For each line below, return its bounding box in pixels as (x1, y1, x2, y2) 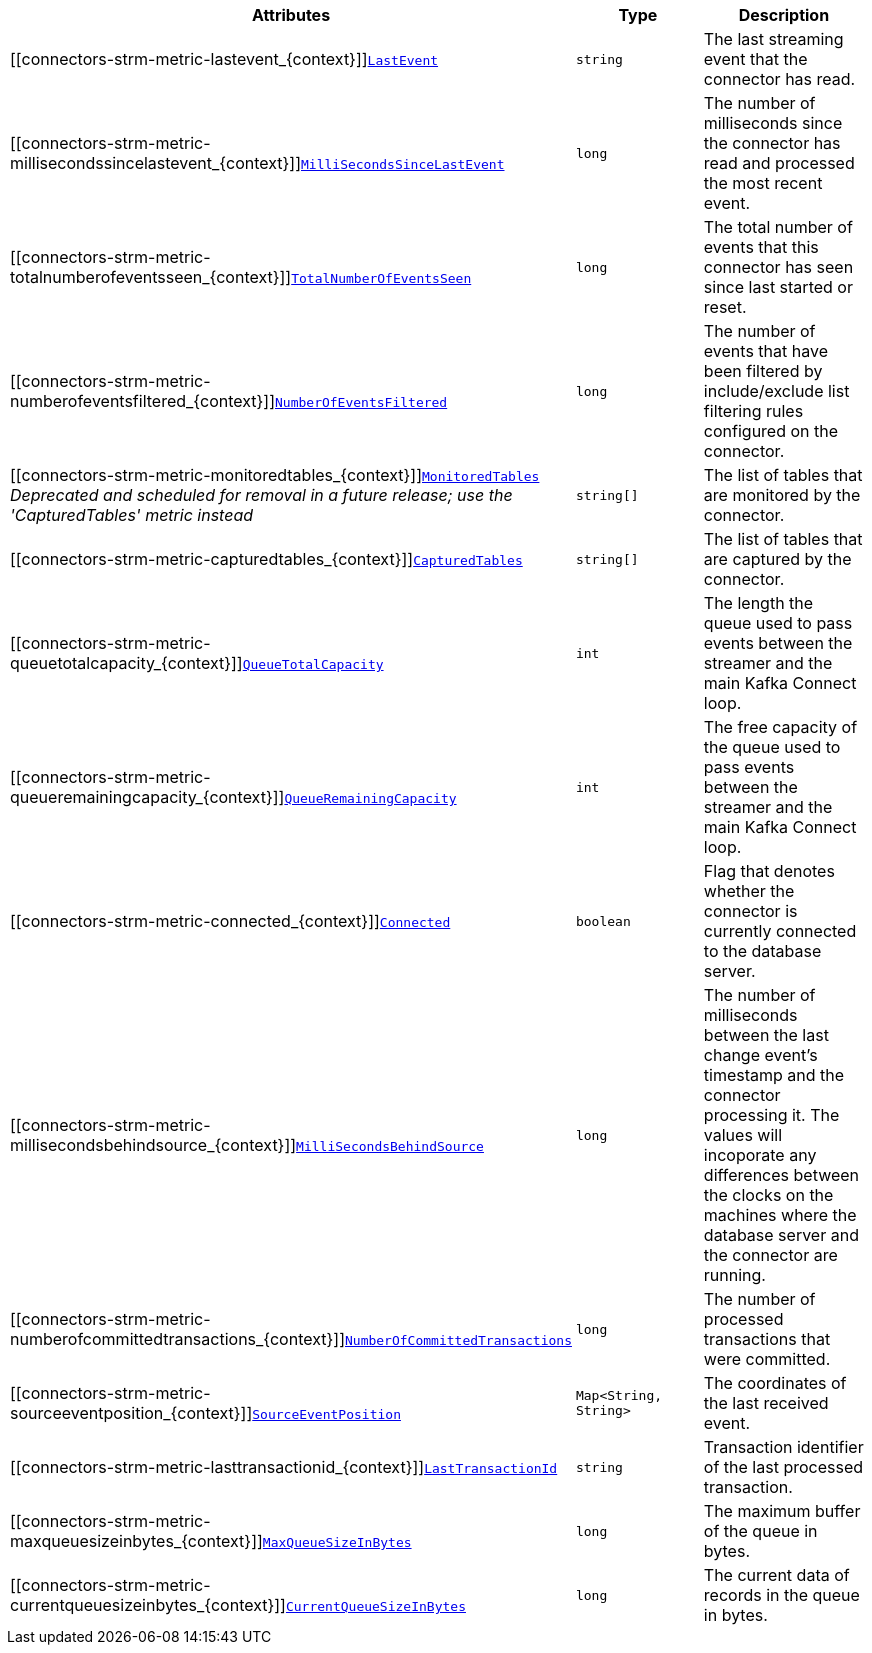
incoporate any (703, 1145, 817, 1165)
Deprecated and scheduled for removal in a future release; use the (10, 485, 513, 505)
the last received (703, 1393, 829, 1413)
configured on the (703, 421, 839, 441)
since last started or (703, 277, 853, 297)
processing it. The (703, 1105, 840, 1125)
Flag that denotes (703, 861, 835, 881)
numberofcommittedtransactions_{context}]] (10, 1329, 345, 1349)
